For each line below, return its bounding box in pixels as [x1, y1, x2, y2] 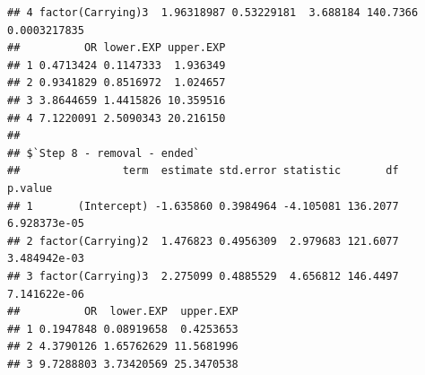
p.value [7, 181, 53, 195]
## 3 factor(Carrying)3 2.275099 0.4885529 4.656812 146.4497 [7, 269, 399, 283]
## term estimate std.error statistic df [7, 164, 399, 178]
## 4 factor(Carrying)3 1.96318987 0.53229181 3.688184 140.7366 [7, 6, 419, 19]
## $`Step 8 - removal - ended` [7, 146, 200, 160]
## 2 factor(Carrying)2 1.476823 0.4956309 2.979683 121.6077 [7, 234, 399, 248]
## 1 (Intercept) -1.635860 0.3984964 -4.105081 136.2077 [7, 199, 399, 213]
